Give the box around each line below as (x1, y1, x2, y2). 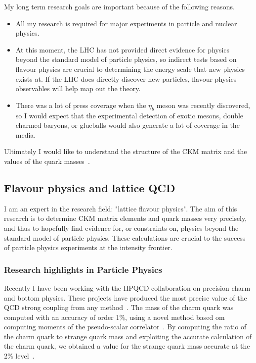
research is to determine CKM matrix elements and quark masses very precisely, (4, 213, 247, 223)
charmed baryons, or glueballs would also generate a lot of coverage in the (15, 120, 240, 130)
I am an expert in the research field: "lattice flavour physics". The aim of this (4, 203, 237, 213)
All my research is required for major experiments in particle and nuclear (15, 18, 237, 28)
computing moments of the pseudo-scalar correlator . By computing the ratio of (4, 321, 247, 332)
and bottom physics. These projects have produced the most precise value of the (4, 292, 247, 303)
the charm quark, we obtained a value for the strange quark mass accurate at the (4, 341, 250, 351)
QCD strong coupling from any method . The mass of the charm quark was (4, 302, 234, 312)
